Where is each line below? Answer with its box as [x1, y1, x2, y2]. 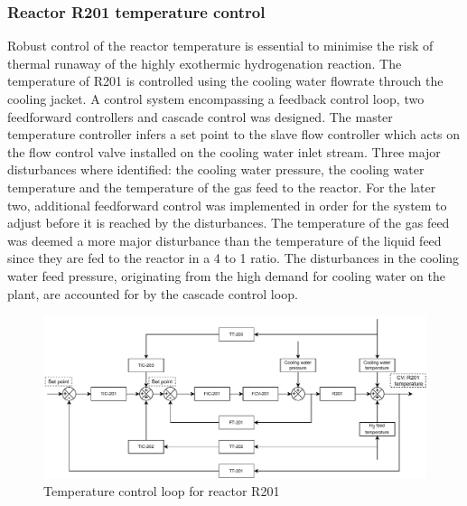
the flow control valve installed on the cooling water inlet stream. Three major [7, 142, 441, 161]
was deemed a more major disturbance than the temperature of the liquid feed [7, 230, 442, 249]
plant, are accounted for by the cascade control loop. [7, 284, 298, 303]
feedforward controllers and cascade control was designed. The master [7, 107, 393, 126]
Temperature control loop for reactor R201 [43, 481, 280, 500]
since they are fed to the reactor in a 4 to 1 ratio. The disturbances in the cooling [7, 248, 460, 267]
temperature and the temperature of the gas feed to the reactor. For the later [7, 177, 436, 196]
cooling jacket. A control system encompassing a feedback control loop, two [7, 89, 425, 108]
